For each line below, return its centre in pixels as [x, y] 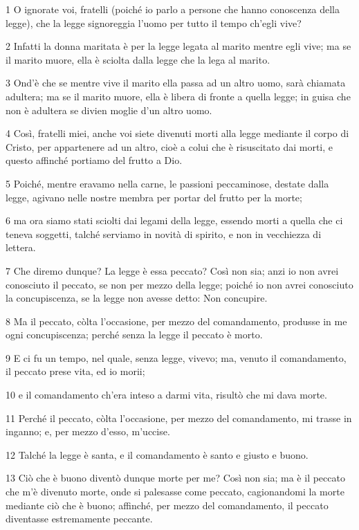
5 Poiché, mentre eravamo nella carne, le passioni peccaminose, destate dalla [167, 183]
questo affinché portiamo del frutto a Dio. [94, 160]
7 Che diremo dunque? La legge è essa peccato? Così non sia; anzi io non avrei [172, 270]
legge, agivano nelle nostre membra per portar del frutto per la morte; [154, 197]
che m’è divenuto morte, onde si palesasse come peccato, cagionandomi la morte [175, 492]
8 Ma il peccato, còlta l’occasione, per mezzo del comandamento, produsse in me [176, 321]
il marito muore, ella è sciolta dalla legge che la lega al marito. [138, 59]
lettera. [21, 247]
